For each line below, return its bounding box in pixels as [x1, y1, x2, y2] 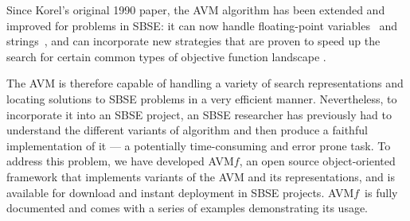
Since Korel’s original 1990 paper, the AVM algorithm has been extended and [6, 2, 385, 17]
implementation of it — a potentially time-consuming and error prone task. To [6, 137, 391, 153]
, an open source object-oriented [239, 153, 396, 169]
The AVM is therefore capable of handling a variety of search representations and [6, 75, 404, 91]
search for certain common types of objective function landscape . [6, 48, 326, 64]
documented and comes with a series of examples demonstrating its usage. [6, 200, 369, 216]
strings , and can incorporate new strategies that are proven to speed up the [6, 33, 381, 49]
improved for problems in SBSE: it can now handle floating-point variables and [6, 17, 398, 33]
